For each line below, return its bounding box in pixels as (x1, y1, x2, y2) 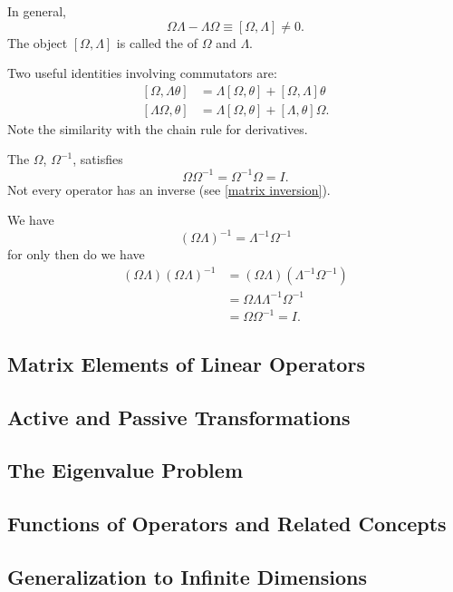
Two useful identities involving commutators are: (7, 63, 277, 82)
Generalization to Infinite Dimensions (7, 562, 367, 590)
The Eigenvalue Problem (7, 456, 243, 484)
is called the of (116, 33, 198, 52)
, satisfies (72, 150, 123, 169)
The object (7, 33, 68, 52)
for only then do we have (7, 245, 145, 264)
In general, (7, 2, 66, 20)
